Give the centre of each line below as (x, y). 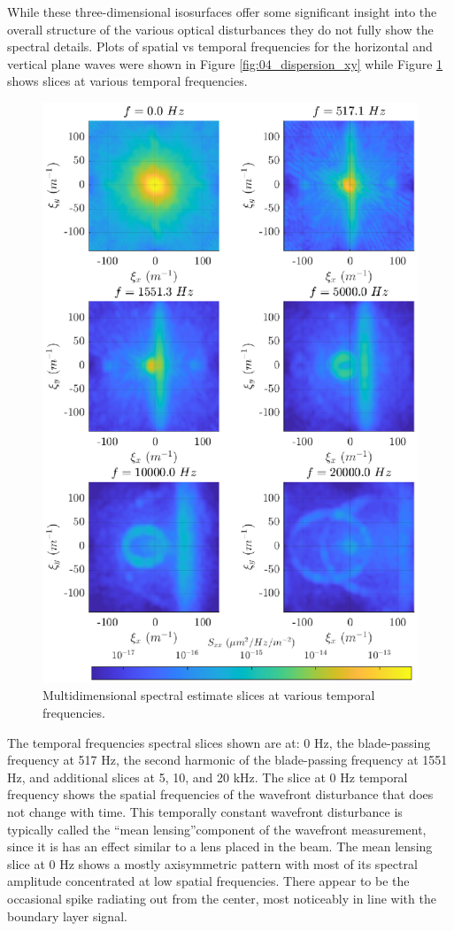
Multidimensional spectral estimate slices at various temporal (209, 695)
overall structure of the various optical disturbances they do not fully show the (220, 29)
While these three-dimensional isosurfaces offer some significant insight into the (222, 12)
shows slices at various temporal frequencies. (127, 81)
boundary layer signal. (67, 916)
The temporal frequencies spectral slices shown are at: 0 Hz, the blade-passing (219, 742)
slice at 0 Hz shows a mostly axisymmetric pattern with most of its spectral (212, 863)
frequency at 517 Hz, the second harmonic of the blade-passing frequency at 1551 (227, 760)
